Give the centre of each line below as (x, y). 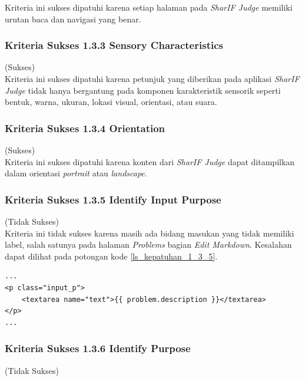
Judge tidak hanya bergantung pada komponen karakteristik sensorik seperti (143, 90)
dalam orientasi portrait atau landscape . (76, 173)
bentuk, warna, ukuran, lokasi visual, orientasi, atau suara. (111, 102)
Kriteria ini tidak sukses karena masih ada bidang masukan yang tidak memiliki (150, 233)
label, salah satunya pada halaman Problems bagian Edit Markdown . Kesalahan (148, 244)
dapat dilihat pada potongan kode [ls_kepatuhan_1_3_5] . (111, 256)
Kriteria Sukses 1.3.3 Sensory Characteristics (114, 45)
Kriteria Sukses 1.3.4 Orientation (85, 128)
